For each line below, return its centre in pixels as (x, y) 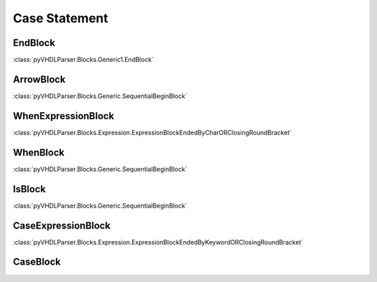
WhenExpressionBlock (64, 116)
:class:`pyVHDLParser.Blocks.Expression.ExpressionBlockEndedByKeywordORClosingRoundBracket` (158, 242)
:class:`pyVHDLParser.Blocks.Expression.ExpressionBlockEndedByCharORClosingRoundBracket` (153, 132)
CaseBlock (37, 262)
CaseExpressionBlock (62, 225)
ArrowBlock (39, 79)
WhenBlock (39, 152)
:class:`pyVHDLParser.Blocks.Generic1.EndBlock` (83, 60)
